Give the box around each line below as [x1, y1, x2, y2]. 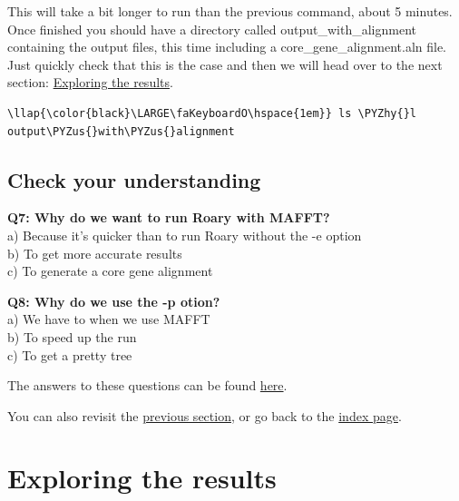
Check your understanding [7, 165, 261, 193]
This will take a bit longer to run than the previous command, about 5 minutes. [7, 2, 453, 20]
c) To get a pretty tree [7, 345, 132, 364]
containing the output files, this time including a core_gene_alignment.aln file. [7, 37, 447, 56]
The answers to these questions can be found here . [7, 376, 288, 395]
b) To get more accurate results [7, 243, 182, 262]
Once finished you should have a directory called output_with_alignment [7, 19, 416, 38]
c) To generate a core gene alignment [7, 261, 213, 280]
